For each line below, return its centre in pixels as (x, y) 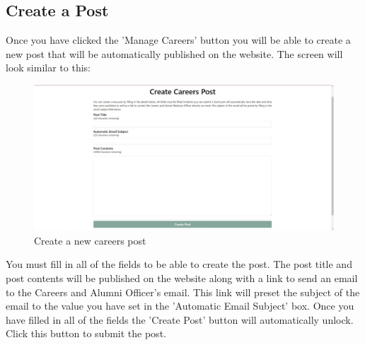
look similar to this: (48, 68)
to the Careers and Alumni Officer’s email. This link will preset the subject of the (183, 292)
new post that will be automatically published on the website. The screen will (174, 53)
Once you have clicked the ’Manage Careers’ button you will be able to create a (178, 40)
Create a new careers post (90, 240)
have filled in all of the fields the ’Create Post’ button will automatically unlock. (180, 319)
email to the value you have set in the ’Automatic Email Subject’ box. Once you (180, 306)
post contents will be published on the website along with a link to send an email (182, 277)
